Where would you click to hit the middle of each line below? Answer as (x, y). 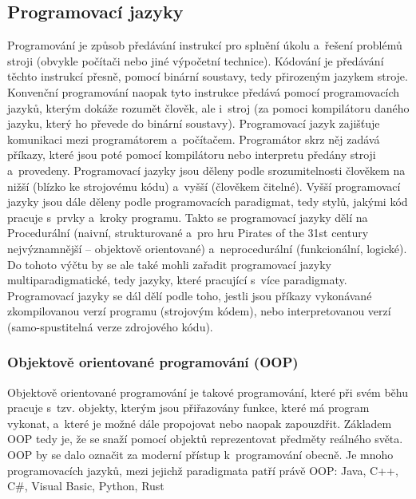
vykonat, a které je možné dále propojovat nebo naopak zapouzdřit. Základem (200, 423)
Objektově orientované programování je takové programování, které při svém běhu (208, 392)
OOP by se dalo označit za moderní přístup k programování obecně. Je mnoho (200, 455)
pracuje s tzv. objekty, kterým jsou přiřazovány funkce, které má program (188, 408)
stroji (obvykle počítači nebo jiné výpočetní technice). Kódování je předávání (196, 60)
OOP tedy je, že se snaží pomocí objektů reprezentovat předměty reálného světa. (205, 439)
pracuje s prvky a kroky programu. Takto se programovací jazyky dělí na (188, 217)
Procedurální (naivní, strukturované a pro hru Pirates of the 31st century (188, 233)
